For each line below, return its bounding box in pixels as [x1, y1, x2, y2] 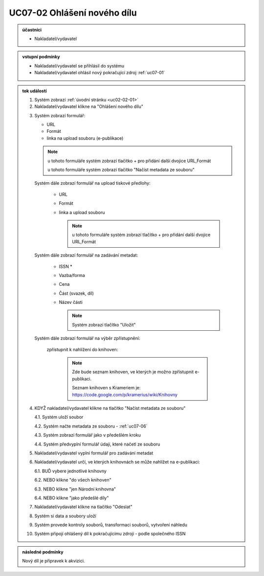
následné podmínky [22, 549, 64, 555]
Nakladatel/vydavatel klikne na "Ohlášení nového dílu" [34, 104, 144, 109]
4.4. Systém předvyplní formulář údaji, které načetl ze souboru [34, 441, 160, 447]
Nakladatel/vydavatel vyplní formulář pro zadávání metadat [34, 450, 154, 456]
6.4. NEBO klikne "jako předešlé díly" [34, 495, 109, 501]
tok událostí [22, 88, 47, 94]
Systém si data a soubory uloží [34, 513, 96, 519]
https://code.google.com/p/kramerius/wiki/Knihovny [72, 391, 178, 398]
